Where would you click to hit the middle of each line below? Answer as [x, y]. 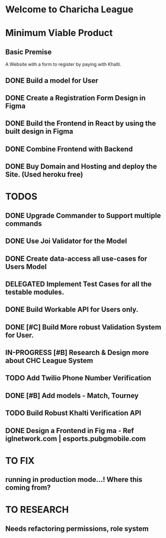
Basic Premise [29, 52]
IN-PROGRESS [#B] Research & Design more [77, 353]
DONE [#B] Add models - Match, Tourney [72, 395]
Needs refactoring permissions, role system [77, 528]
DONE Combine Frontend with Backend [69, 149]
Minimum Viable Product [59, 33]
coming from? [28, 488]
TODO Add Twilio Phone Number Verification [78, 378]
